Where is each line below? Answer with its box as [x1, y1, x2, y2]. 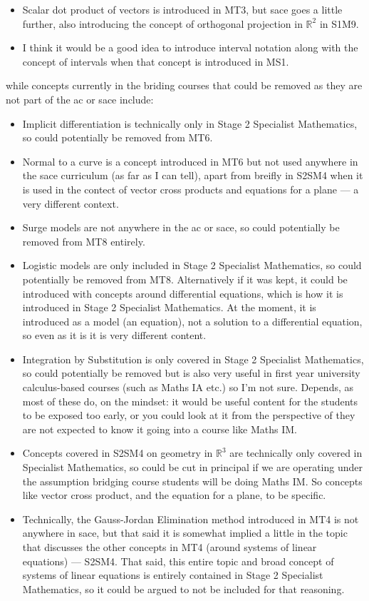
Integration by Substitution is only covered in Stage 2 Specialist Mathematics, [22, 351, 364, 366]
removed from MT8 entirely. [22, 233, 145, 248]
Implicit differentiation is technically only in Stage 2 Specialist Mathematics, [22, 116, 358, 131]
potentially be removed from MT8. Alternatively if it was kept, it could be [22, 271, 348, 286]
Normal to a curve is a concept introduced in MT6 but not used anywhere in [22, 153, 358, 168]
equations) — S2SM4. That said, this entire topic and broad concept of [22, 553, 334, 568]
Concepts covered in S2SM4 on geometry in [22, 445, 213, 460]
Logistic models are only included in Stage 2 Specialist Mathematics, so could [22, 258, 362, 273]
